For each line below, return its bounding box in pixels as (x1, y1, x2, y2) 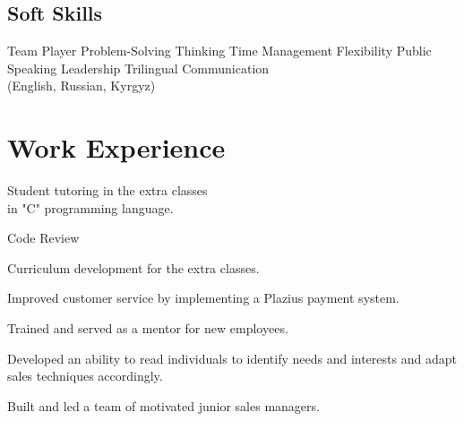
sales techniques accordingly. (7, 366, 163, 385)
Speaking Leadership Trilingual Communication (7, 58, 270, 77)
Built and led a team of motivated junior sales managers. (7, 396, 320, 415)
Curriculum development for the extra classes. (7, 258, 260, 277)
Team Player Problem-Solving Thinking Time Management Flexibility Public (7, 41, 432, 60)
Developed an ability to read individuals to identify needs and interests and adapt (7, 348, 457, 367)
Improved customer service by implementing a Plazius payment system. (7, 288, 400, 307)
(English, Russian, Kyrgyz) (7, 76, 156, 95)
